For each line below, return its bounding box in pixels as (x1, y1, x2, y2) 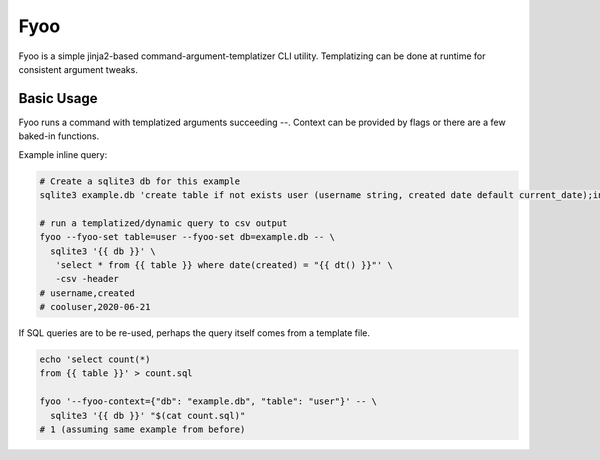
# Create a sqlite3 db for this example (39, 175, 240, 187)
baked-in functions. (18, 130, 100, 142)
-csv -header (55, 273, 120, 285)
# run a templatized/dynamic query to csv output (39, 217, 288, 229)
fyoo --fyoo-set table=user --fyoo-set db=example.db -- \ (39, 231, 335, 243)
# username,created (39, 287, 135, 299)
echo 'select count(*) (39, 354, 151, 365)
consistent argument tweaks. (18, 63, 139, 75)
